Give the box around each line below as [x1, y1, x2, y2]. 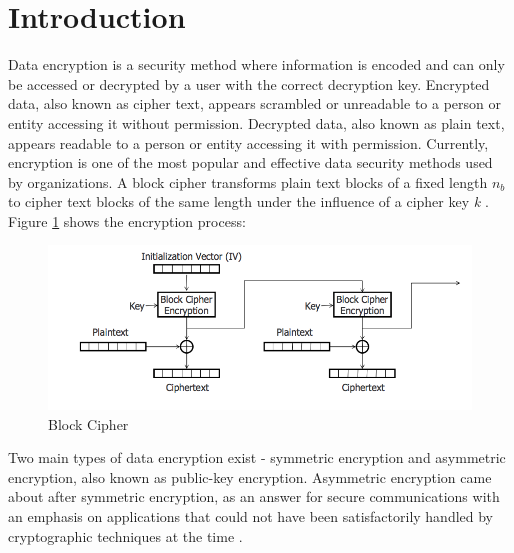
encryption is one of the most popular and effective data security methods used [8, 152, 493, 173]
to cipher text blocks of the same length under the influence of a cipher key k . [8, 191, 489, 212]
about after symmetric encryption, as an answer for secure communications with [8, 486, 500, 507]
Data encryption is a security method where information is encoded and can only [8, 54, 505, 75]
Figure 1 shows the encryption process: [8, 210, 246, 231]
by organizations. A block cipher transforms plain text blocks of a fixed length [8, 171, 488, 192]
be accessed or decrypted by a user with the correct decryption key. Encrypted [8, 73, 490, 94]
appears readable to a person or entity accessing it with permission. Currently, [8, 132, 489, 153]
